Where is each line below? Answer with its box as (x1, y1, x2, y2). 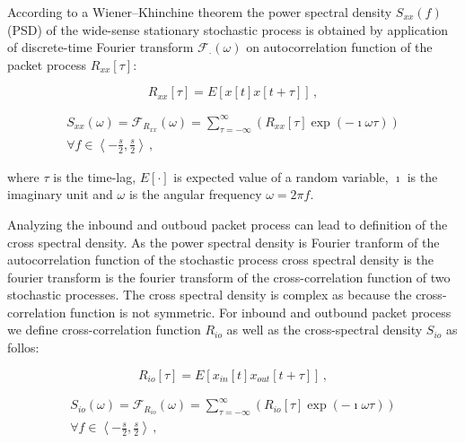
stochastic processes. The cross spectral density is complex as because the (7, 285, 412, 304)
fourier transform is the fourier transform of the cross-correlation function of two (7, 267, 451, 286)
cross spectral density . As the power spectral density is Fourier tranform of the (7, 232, 440, 251)
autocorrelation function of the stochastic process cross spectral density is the (7, 250, 434, 269)
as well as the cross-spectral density (226, 320, 423, 339)
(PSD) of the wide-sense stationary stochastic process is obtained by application (7, 20, 449, 39)
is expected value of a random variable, (173, 167, 389, 186)
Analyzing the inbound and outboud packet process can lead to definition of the (7, 214, 448, 233)
